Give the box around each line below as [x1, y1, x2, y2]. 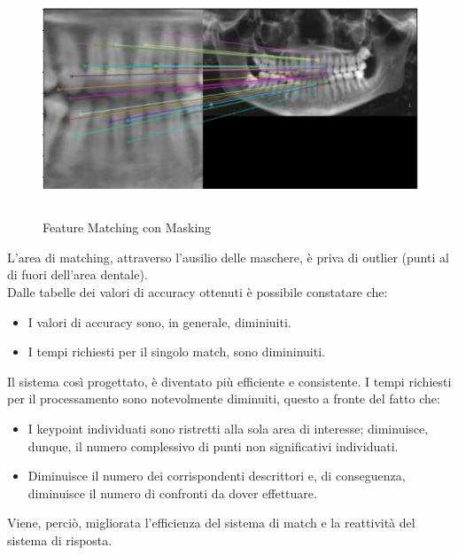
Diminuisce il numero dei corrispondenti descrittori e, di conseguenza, [27, 466, 406, 485]
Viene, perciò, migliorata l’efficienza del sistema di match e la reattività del [7, 513, 415, 532]
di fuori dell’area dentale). [7, 265, 148, 284]
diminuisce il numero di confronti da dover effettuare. [27, 483, 317, 502]
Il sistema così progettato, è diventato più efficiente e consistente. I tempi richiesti [7, 371, 452, 390]
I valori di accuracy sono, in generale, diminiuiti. [27, 312, 291, 331]
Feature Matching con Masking [43, 218, 212, 237]
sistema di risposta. [7, 530, 113, 549]
